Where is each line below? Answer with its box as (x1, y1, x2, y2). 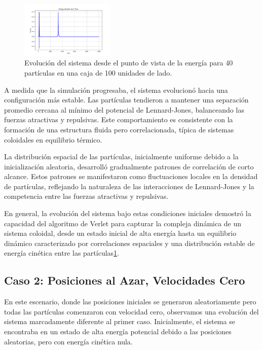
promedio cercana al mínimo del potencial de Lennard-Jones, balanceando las (4, 104, 244, 115)
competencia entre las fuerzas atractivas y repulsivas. (4, 191, 169, 201)
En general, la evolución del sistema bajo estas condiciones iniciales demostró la (4, 208, 251, 219)
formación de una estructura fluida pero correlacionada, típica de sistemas (4, 124, 234, 134)
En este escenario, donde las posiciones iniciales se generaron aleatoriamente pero (4, 296, 256, 307)
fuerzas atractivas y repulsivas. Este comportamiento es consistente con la (4, 114, 233, 125)
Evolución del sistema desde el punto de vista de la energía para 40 (24, 57, 233, 68)
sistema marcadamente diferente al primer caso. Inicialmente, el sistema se (4, 316, 235, 327)
